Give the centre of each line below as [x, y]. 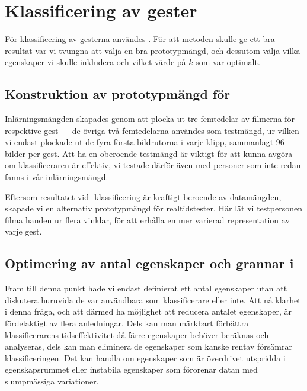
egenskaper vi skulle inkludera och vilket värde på [95, 62]
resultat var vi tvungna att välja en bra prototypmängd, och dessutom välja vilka [153, 50]
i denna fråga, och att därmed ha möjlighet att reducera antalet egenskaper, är [148, 311]
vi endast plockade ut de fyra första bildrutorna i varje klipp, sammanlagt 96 [145, 142]
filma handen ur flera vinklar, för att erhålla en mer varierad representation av [147, 219]
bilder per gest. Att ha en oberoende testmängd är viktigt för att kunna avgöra [149, 153]
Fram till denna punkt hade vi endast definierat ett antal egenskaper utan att [146, 288]
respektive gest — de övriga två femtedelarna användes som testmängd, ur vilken [152, 130]
